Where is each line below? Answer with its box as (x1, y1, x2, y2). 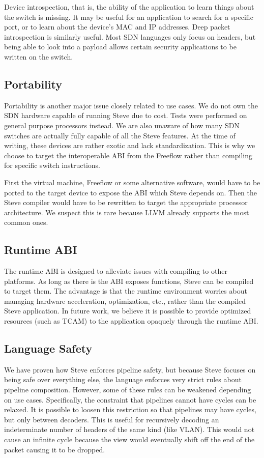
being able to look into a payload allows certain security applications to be (4, 41, 237, 52)
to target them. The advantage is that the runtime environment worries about (4, 285, 247, 296)
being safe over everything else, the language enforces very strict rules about (4, 374, 242, 385)
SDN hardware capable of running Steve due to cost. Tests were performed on (4, 110, 247, 121)
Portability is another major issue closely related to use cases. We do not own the (4, 100, 258, 110)
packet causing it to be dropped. (4, 444, 105, 454)
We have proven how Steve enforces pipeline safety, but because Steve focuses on (4, 364, 256, 375)
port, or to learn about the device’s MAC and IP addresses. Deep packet (4, 21, 230, 32)
